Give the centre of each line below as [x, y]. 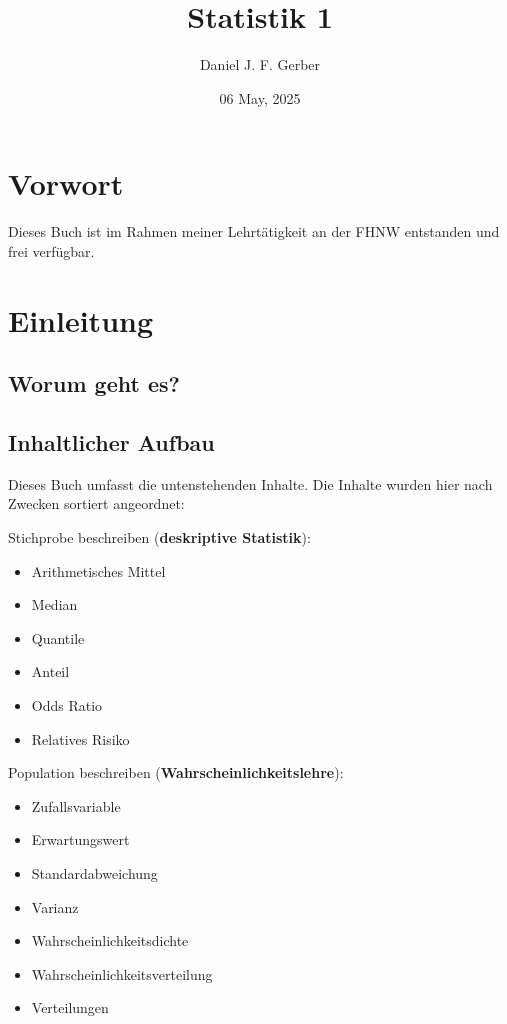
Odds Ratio [67, 704]
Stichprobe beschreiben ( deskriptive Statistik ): [159, 536]
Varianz [55, 906]
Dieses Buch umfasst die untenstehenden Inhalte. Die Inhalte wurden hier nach [250, 483]
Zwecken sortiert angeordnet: [96, 503]
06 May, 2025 [260, 97]
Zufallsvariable [76, 805]
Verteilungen [70, 1007]
